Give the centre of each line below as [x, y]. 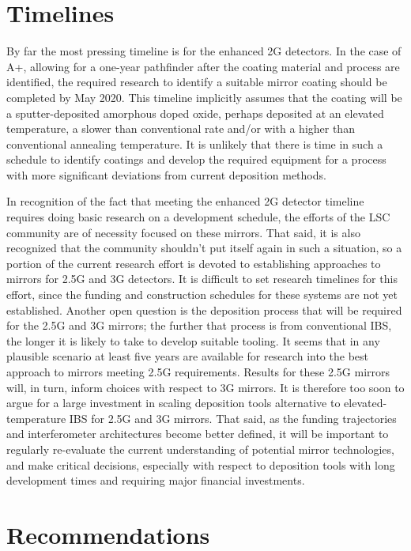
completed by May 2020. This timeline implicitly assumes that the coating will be [204, 97]
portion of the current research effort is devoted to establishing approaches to [194, 263]
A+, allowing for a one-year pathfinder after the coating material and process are [203, 66]
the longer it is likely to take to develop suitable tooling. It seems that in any [193, 340]
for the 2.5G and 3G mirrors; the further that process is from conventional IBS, [199, 325]
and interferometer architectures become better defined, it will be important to [198, 434]
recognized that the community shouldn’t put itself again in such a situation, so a [204, 248]
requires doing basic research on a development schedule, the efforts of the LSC [198, 217]
